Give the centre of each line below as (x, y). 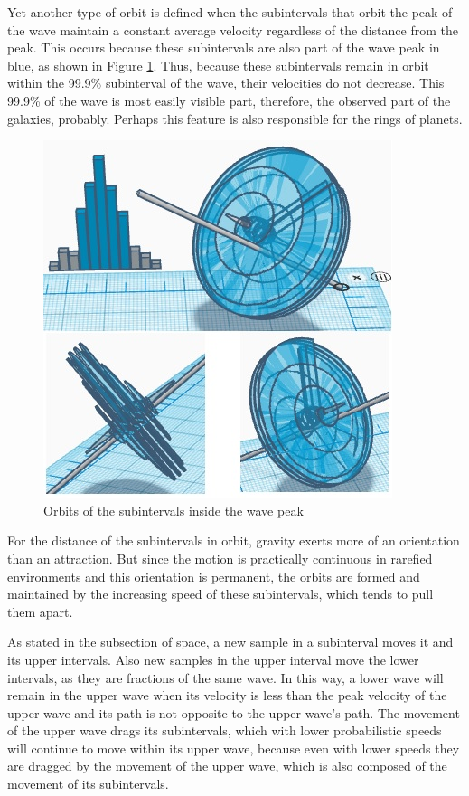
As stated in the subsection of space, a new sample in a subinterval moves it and (230, 642)
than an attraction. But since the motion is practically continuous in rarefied (220, 558)
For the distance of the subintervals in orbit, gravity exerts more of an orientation (234, 540)
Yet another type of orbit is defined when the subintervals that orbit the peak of (230, 12)
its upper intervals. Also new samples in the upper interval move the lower (213, 659)
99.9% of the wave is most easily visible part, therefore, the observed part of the (229, 100)
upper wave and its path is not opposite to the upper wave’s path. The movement (234, 712)
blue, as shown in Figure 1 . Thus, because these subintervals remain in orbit (218, 65)
